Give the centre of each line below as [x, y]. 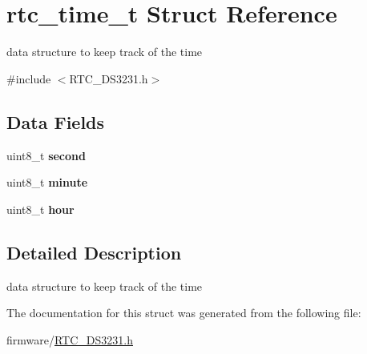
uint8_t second [46, 155]
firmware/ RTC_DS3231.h [70, 339]
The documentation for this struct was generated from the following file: [184, 313]
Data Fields [56, 121]
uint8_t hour [40, 209]
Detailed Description [94, 252]
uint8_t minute [47, 182]
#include [29, 78]
